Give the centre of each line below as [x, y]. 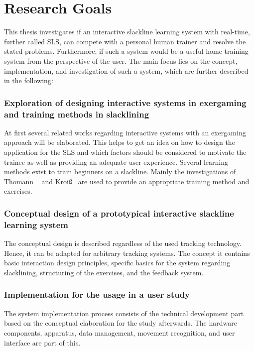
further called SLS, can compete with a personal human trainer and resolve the [125, 41]
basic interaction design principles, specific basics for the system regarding [117, 263]
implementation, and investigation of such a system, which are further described [126, 70]
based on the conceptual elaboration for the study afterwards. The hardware [121, 323]
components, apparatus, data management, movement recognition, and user [120, 332]
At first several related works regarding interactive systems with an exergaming [125, 132]
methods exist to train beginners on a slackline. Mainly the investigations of [120, 172]
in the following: [29, 80]
